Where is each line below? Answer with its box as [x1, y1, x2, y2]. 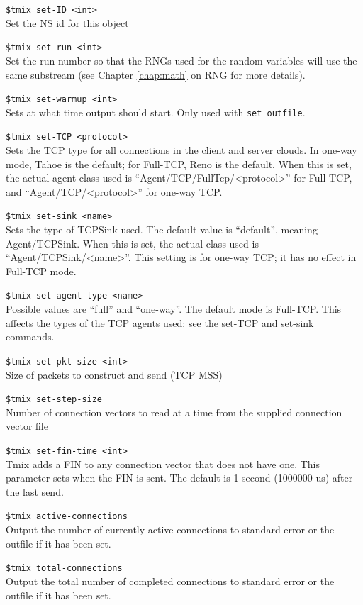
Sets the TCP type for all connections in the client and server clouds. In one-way [6, 143, 357, 157]
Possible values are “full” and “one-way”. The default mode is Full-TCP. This [6, 301, 342, 316]
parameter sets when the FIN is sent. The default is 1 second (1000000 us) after [6, 470, 353, 485]
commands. [6, 329, 55, 344]
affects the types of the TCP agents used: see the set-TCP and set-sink [6, 315, 314, 330]
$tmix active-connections [6, 511, 128, 522]
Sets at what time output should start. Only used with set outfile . [6, 104, 306, 119]
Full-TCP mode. [6, 263, 77, 278]
